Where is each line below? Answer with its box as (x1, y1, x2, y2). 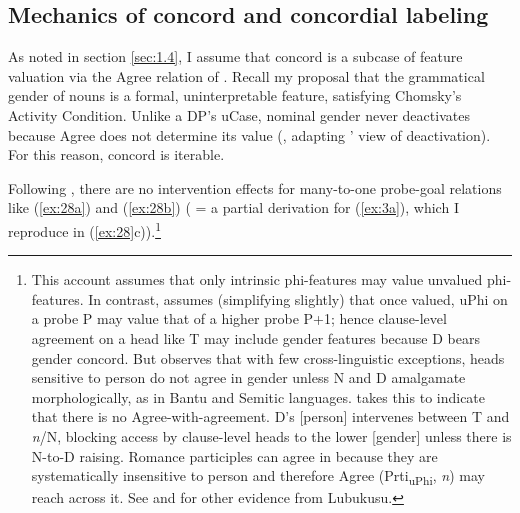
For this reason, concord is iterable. (8, 144, 225, 165)
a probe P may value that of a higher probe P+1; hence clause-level (31, 308, 447, 329)
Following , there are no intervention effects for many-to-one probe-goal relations (8, 177, 502, 198)
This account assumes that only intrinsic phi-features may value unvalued (31, 269, 483, 290)
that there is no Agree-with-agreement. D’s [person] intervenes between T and (31, 406, 510, 427)
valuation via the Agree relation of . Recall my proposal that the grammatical (8, 65, 485, 86)
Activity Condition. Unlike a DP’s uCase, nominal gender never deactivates (8, 104, 470, 125)
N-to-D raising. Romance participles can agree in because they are (31, 445, 438, 466)
